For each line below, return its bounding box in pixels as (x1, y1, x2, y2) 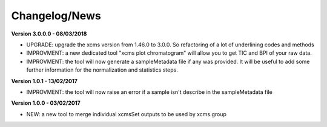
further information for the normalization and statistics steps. (26, 66, 178, 73)
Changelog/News (11, 9, 101, 22)
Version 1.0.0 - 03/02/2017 (11, 99, 81, 107)
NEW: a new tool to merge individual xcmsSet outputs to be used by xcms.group (26, 110, 227, 117)
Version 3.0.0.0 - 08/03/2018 (11, 30, 87, 37)
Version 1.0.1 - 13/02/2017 (11, 77, 78, 84)
